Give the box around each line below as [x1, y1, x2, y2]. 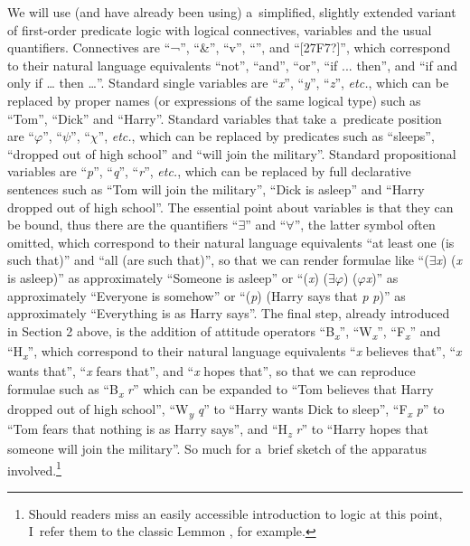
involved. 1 [7, 457, 61, 479]
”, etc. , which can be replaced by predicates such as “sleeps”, [98, 127, 435, 146]
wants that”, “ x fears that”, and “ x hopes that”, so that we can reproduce [7, 361, 416, 380]
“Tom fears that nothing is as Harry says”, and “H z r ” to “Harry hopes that [7, 419, 428, 440]
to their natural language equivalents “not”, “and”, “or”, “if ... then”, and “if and [7, 55, 458, 74]
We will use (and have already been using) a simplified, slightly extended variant [7, 3, 456, 21]
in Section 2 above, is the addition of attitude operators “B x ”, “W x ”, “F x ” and [7, 321, 441, 343]
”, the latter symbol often [294, 215, 436, 234]
